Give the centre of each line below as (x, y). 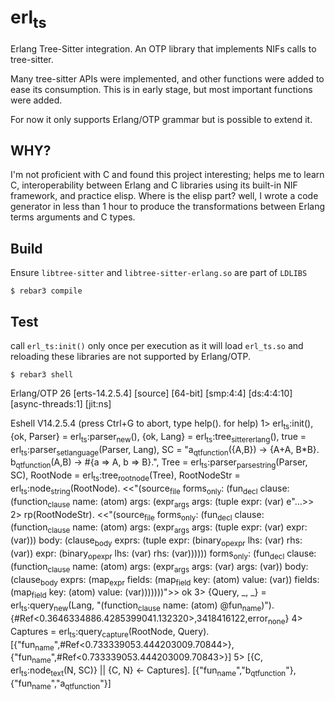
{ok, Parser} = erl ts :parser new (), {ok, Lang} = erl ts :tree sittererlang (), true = (158, 437)
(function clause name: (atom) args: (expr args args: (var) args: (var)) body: (159, 567)
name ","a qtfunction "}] (71, 684)
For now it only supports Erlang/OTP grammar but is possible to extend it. (161, 119)
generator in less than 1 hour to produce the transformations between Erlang (168, 207)
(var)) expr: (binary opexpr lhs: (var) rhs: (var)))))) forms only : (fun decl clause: (163, 554)
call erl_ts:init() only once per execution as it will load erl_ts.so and (157, 345)
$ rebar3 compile (46, 291)
